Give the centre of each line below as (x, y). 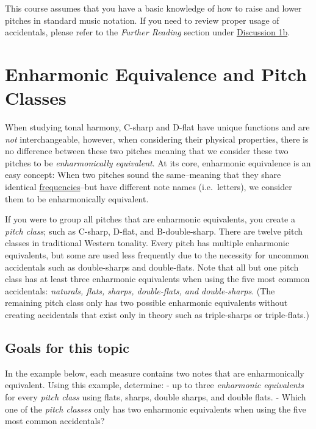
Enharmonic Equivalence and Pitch (156, 73)
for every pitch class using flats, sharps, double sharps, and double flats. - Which (156, 396)
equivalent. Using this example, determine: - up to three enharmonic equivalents (155, 385)
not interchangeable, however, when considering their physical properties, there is (157, 139)
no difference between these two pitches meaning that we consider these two (147, 151)
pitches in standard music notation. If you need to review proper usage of (142, 20)
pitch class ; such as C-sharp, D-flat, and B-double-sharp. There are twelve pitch (154, 231)
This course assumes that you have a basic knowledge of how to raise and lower (153, 8)
